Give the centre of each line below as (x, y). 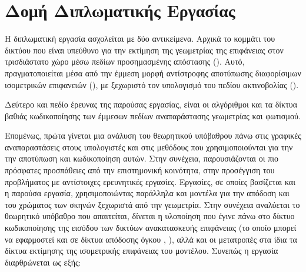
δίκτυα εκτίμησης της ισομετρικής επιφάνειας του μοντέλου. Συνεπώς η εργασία (142, 251)
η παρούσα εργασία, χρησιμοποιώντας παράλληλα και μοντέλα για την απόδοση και (147, 193)
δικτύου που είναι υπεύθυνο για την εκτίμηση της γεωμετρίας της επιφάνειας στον (144, 50)
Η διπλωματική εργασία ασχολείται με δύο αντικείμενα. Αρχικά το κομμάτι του (140, 38)
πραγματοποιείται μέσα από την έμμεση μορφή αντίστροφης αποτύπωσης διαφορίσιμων (153, 73)
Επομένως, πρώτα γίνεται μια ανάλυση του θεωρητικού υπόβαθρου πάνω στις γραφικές (153, 135)
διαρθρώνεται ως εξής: (43, 262)
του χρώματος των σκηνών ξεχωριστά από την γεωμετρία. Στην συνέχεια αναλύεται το (152, 204)
